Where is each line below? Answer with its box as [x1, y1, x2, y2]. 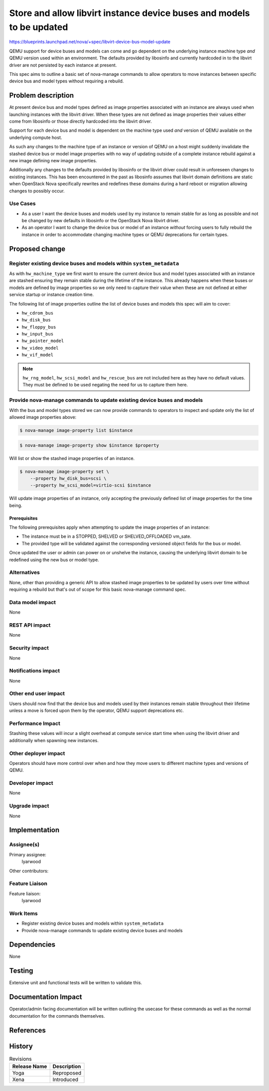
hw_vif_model [21, 352, 54, 358]
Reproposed [52, 1069, 82, 1076]
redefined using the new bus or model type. [9, 557, 99, 563]
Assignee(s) [9, 841, 40, 848]
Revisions [9, 1055, 32, 1062]
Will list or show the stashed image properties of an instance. [9, 455, 135, 461]
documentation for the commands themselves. [9, 1013, 105, 1019]
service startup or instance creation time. [9, 292, 94, 298]
